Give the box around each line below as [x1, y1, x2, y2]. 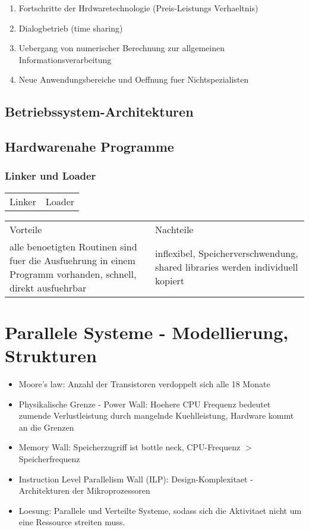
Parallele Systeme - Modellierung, [5, 319, 289, 344]
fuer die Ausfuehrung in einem [10, 253, 135, 267]
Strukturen [5, 343, 97, 368]
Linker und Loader [5, 168, 96, 183]
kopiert [155, 274, 184, 288]
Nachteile [155, 222, 194, 236]
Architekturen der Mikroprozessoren [18, 484, 150, 497]
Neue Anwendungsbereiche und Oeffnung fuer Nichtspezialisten [18, 73, 249, 86]
